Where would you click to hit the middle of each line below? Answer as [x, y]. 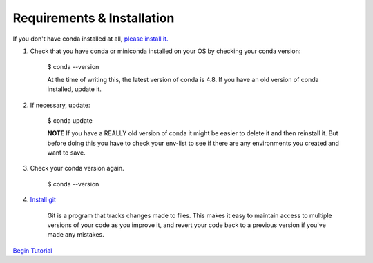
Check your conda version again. [77, 168]
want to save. [66, 153]
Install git [43, 199]
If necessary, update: [60, 105]
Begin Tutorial [32, 250]
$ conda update [70, 120]
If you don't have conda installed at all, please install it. [90, 39]
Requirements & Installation [94, 18]
